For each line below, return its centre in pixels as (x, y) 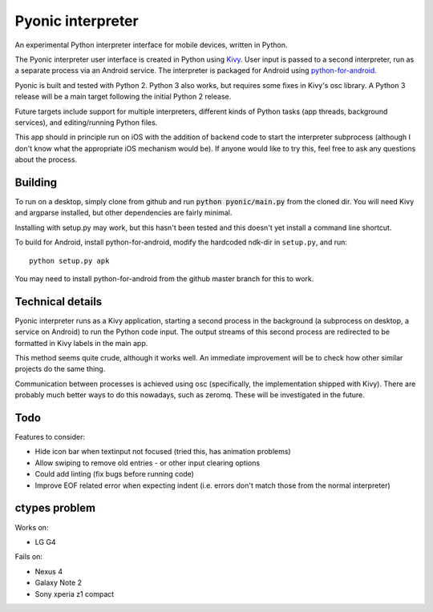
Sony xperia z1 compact (75, 594)
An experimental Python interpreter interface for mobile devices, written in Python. (151, 45)
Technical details (59, 302)
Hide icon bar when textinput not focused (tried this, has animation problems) (163, 452)
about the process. (46, 159)
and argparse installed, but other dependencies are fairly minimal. (123, 213)
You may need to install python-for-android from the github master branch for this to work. (164, 278)
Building (36, 182)
